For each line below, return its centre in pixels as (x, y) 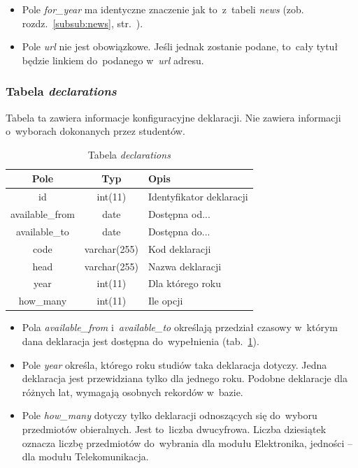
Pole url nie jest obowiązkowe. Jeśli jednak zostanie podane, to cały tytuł (180, 46)
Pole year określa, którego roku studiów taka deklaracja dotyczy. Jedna (174, 364)
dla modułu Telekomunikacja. (85, 456)
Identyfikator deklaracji (198, 197)
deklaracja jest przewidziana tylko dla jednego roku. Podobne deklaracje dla (185, 378)
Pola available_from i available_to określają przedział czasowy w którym (180, 327)
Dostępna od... (179, 214)
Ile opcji (165, 301)
